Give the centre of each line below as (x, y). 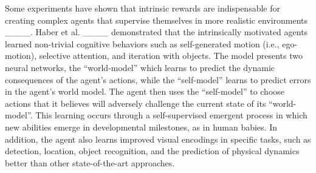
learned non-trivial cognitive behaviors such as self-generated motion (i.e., (142, 43)
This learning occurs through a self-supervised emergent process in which (171, 115)
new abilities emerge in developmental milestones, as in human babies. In (141, 127)
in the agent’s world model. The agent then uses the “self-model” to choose (145, 91)
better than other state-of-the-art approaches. (90, 162)
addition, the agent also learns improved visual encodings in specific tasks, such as (158, 139)
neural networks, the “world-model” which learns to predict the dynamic (140, 67)
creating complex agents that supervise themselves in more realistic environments (156, 20)
